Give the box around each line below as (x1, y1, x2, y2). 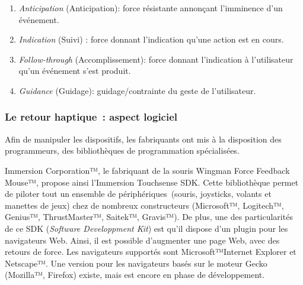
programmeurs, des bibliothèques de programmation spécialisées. (5, 144, 240, 157)
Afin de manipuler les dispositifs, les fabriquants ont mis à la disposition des (5, 132, 282, 145)
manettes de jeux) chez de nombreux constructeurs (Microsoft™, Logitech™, (5, 199, 284, 211)
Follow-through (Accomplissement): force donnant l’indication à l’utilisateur (18, 53, 294, 65)
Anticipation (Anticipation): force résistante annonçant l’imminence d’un (18, 2, 283, 14)
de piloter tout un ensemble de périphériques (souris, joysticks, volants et (5, 187, 272, 200)
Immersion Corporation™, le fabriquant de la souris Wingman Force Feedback (5, 164, 290, 176)
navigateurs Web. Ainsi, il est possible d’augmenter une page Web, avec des (5, 234, 280, 246)
